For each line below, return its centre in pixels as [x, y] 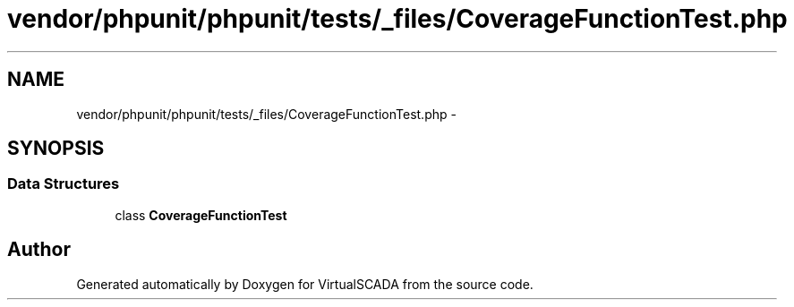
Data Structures [64, 184]
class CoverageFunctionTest [201, 215]
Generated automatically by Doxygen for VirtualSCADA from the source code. [305, 284]
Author [39, 250]
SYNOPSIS [56, 149]
